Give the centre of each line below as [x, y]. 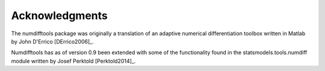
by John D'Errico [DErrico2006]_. [53, 41]
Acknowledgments [60, 16]
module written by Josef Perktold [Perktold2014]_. [73, 61]
